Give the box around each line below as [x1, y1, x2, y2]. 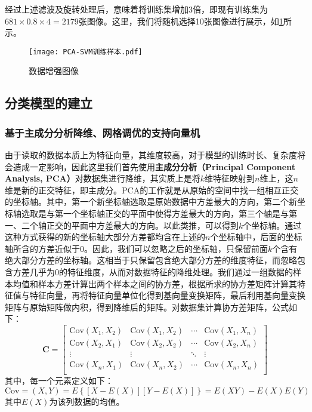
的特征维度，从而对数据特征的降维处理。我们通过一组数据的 [59, 265, 293, 278]
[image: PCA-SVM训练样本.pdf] [29, 47, 143, 56]
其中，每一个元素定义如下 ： [5, 374, 113, 387]
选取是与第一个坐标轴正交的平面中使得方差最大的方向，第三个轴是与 [21, 207, 289, 219]
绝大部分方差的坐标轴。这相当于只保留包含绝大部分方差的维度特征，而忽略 [5, 254, 297, 266]
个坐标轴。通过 [243, 219, 302, 231]
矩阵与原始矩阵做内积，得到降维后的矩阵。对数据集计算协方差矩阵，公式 [5, 300, 289, 313]
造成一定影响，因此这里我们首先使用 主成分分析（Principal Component [13, 160, 295, 173]
